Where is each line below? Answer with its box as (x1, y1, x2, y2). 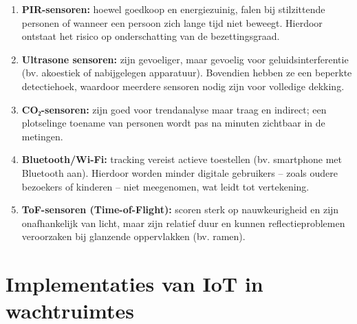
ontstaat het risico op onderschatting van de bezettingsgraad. (21, 29, 280, 43)
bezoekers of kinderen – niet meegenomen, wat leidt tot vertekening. (21, 179, 310, 193)
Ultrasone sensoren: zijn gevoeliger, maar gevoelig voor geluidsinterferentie (21, 52, 349, 66)
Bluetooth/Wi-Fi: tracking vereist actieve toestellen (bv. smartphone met (21, 152, 343, 166)
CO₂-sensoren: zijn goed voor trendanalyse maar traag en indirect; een (21, 102, 327, 116)
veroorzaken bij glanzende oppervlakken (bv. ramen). (21, 229, 246, 244)
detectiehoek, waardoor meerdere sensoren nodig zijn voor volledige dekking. (21, 78, 345, 93)
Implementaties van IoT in (6, 270, 263, 298)
